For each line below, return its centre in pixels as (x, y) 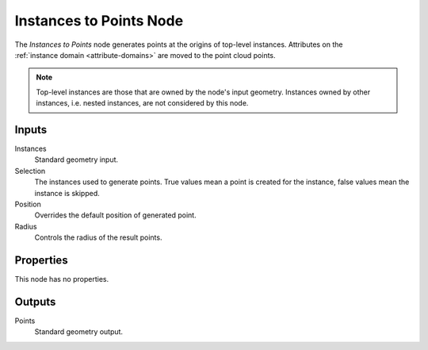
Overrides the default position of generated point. (116, 215)
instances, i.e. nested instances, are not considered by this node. (142, 103)
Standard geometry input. (76, 160)
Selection (30, 171)
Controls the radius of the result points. (98, 237)
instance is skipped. (67, 193)
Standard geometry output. (78, 332)
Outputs (35, 302)
